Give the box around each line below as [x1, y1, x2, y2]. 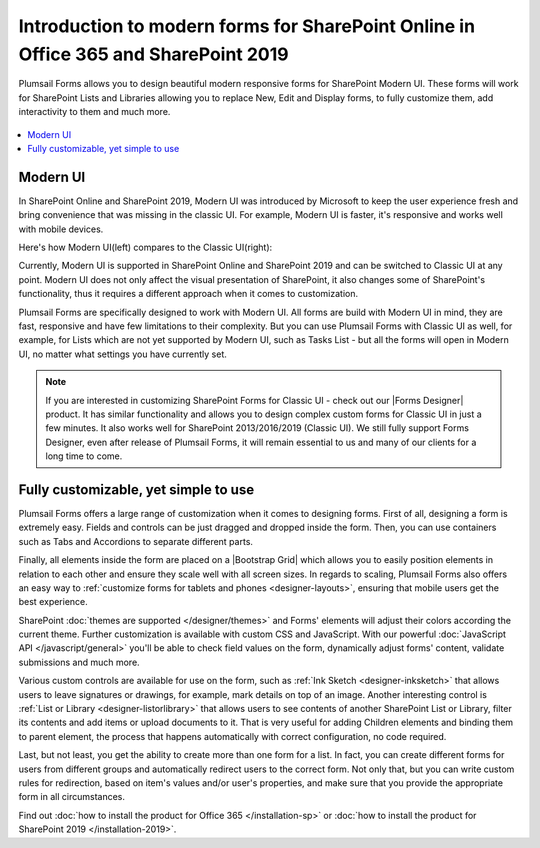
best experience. [18, 596, 89, 608]
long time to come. [45, 450, 123, 462]
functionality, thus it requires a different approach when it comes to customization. [18, 288, 359, 300]
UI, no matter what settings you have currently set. [18, 348, 227, 360]
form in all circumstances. [18, 791, 125, 803]
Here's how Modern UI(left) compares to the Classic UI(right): [18, 241, 273, 253]
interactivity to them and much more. [18, 106, 171, 118]
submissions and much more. [18, 656, 140, 668]
